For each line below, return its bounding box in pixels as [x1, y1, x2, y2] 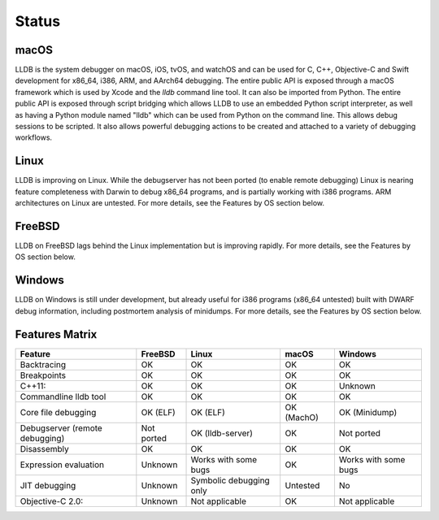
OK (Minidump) [338, 406, 398, 418]
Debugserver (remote [20, 422, 103, 434]
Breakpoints [20, 370, 67, 381]
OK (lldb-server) [190, 427, 254, 439]
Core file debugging [20, 406, 97, 418]
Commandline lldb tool [20, 391, 106, 402]
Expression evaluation [20, 459, 105, 470]
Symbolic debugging [190, 474, 270, 486]
